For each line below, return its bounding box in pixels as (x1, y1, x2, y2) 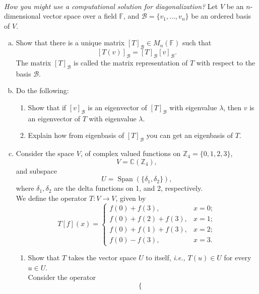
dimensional (4, 11, 41, 21)
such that (182, 37, 212, 48)
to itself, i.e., (146, 252, 185, 263)
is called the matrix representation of (74, 57, 188, 67)
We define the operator (16, 192, 87, 203)
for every (224, 252, 251, 263)
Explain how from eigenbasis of (28, 130, 124, 140)
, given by (115, 192, 146, 203)
